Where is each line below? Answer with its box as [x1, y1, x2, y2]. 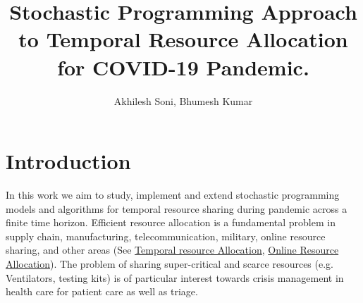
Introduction [6, 147, 131, 175]
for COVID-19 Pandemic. [57, 52, 309, 81]
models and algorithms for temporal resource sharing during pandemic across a [6, 201, 347, 216]
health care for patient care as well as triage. [6, 284, 198, 299]
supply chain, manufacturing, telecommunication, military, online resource [6, 228, 326, 243]
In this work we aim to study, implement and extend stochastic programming [6, 187, 340, 202]
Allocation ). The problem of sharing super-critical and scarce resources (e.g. [6, 256, 333, 271]
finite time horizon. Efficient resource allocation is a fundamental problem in [6, 215, 336, 230]
